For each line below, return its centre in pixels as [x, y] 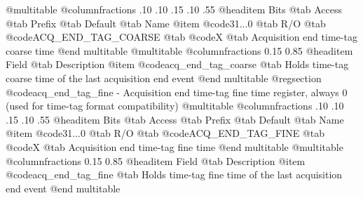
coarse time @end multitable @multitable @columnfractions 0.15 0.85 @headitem [179, 50]
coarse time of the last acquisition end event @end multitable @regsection [164, 78]
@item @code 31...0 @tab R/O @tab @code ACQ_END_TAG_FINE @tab [165, 133]
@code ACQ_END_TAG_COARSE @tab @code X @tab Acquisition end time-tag [181, 37]
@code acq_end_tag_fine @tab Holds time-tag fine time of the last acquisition [174, 174]
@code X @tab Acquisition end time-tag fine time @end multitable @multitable [174, 146]
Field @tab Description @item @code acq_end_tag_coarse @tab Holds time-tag [177, 64]
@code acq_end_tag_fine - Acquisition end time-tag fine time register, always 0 [177, 92]
